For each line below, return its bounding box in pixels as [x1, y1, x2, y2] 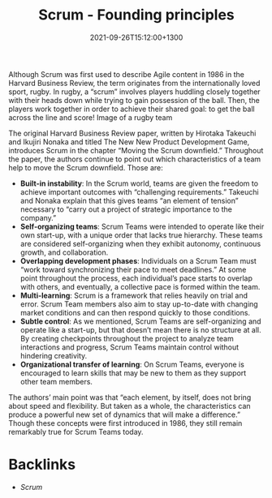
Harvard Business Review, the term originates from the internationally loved [8, 78, 261, 88]
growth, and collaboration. [19, 247, 109, 257]
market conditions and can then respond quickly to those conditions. [19, 307, 250, 317]
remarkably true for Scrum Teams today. [8, 427, 144, 436]
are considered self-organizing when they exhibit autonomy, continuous [19, 238, 261, 248]
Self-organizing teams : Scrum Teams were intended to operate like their [19, 221, 265, 231]
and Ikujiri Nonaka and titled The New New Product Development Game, [8, 136, 250, 147]
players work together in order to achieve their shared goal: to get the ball [8, 104, 255, 114]
